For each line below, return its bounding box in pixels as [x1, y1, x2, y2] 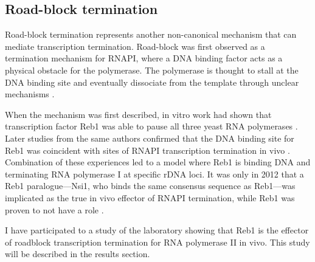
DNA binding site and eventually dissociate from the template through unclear [5, 75, 299, 88]
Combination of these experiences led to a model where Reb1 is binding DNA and [5, 156, 311, 168]
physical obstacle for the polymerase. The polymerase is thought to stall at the [5, 63, 299, 76]
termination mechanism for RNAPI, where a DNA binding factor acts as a [5, 52, 283, 64]
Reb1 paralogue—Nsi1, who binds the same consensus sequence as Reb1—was [5, 179, 296, 192]
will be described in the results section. [5, 247, 150, 260]
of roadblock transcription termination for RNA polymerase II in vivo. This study [5, 235, 310, 248]
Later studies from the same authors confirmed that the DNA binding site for [5, 131, 294, 144]
